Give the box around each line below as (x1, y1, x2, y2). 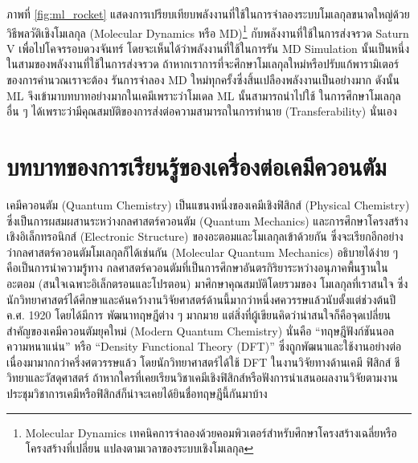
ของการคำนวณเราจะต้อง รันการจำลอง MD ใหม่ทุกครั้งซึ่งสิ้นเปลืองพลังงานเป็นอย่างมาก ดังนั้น (6, 71, 400, 88)
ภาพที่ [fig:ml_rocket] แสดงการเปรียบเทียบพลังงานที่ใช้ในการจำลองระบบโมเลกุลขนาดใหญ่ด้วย (6, 6, 410, 22)
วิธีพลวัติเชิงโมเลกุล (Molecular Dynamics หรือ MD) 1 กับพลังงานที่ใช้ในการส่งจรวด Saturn (6, 22, 409, 41)
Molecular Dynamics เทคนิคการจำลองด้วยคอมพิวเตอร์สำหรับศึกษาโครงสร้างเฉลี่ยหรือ (25, 424, 397, 441)
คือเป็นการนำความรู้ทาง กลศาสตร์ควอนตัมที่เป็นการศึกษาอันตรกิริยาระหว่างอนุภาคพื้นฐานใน (6, 259, 388, 276)
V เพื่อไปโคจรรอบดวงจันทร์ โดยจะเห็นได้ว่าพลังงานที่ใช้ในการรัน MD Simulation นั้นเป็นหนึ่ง (6, 39, 409, 56)
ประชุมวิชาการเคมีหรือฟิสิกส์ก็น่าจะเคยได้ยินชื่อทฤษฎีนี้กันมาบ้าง (6, 385, 268, 402)
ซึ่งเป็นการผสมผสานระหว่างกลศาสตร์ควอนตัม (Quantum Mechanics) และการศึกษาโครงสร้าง (6, 212, 408, 229)
